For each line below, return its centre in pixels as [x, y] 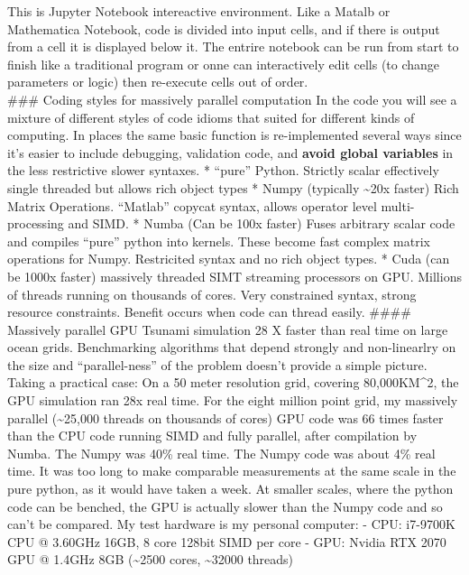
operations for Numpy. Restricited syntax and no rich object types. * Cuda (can [229, 259]
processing [36, 223]
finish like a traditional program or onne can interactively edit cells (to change [224, 64]
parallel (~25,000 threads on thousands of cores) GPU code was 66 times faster [225, 417]
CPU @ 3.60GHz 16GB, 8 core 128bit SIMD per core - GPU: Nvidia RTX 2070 [227, 541]
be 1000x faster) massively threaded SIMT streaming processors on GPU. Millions [234, 276]
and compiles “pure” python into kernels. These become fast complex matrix [219, 241]
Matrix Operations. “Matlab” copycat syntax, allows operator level [192, 205]
